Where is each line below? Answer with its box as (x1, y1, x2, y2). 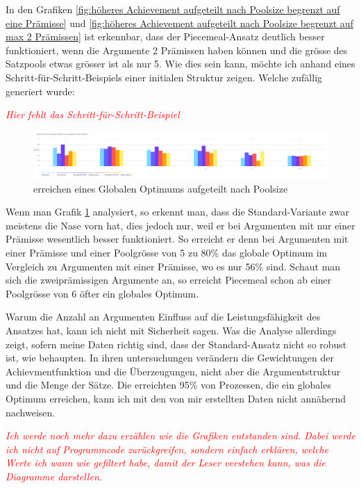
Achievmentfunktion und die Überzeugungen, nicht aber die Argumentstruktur (6, 364, 341, 378)
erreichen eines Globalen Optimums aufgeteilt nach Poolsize (33, 181, 288, 195)
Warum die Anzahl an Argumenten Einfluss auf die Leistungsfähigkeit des (6, 309, 321, 324)
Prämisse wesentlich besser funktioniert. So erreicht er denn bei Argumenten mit (6, 231, 349, 246)
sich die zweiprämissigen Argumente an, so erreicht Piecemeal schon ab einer (6, 273, 332, 287)
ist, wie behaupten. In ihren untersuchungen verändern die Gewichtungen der (6, 350, 335, 365)
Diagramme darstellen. (6, 469, 103, 483)
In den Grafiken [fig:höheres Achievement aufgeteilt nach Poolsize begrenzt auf (6, 2, 340, 16)
